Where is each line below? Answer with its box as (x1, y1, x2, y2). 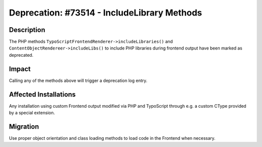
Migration (9, 122, 39, 131)
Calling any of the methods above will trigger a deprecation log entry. (9, 78, 147, 83)
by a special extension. (9, 110, 55, 116)
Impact (9, 65, 31, 73)
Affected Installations (9, 90, 76, 98)
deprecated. (9, 52, 33, 58)
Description (9, 26, 46, 34)
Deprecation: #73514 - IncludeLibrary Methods (9, 7, 202, 18)
